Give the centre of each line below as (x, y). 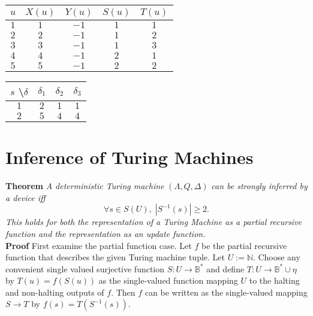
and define (225, 268)
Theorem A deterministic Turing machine (85, 186)
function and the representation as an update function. (106, 233)
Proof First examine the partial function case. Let (99, 245)
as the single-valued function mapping (168, 280)
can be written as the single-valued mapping (226, 292)
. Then (123, 292)
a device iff (25, 197)
